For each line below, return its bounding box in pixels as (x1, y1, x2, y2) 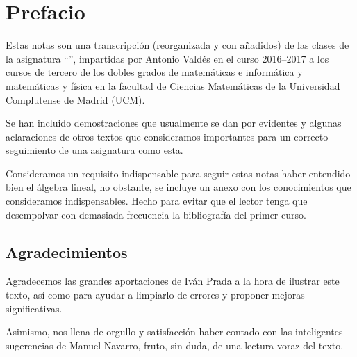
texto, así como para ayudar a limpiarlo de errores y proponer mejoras (6, 287, 305, 302)
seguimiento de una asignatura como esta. (6, 143, 183, 157)
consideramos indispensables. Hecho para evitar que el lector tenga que (6, 193, 308, 208)
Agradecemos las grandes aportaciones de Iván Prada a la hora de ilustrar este (6, 273, 340, 288)
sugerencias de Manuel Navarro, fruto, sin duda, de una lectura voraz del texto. (6, 338, 344, 352)
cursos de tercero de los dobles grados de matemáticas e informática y (6, 65, 303, 79)
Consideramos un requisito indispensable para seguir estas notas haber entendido (6, 166, 351, 180)
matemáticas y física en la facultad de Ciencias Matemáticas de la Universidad (6, 78, 340, 93)
